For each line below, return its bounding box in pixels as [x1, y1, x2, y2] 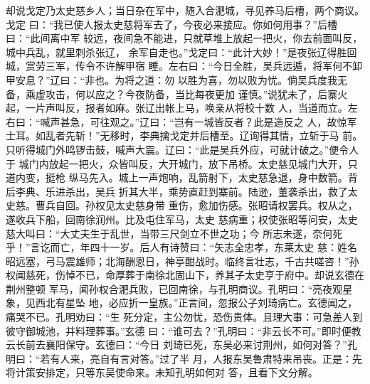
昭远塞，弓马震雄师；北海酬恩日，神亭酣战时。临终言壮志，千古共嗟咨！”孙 [6, 253, 359, 268]
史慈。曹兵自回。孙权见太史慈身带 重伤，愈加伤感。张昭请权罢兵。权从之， [6, 198, 358, 213]
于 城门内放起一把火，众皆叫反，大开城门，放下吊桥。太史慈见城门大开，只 [6, 156, 358, 171]
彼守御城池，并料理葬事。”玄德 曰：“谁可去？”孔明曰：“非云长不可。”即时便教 [6, 323, 361, 338]
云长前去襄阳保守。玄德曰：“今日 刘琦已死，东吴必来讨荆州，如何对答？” [6, 337, 347, 352]
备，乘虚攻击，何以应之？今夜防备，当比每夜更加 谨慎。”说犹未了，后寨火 [6, 86, 348, 101]
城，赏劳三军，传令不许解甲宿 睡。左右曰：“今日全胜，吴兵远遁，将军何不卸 [6, 58, 363, 73]
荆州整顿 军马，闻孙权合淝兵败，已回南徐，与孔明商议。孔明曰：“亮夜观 [6, 281, 343, 296]
